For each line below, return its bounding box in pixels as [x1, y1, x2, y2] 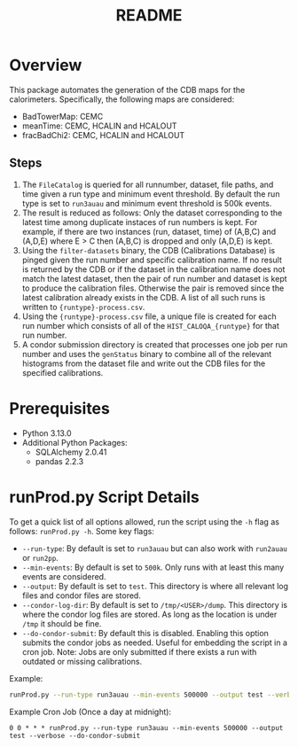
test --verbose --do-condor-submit [9, 731, 141, 740]
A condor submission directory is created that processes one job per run [21, 338, 288, 350]
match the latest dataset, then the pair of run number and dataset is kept [21, 273, 287, 284]
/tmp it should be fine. [21, 618, 102, 629]
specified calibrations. [21, 367, 104, 377]
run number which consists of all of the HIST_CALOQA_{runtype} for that [21, 320, 279, 331]
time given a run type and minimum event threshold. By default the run [21, 188, 280, 199]
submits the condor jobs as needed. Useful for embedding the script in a [21, 637, 288, 648]
